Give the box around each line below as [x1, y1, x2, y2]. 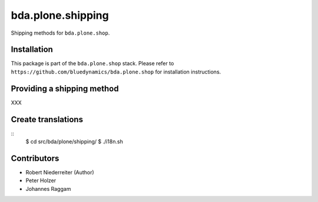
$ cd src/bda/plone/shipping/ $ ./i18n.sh [25, 138, 123, 145]
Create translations [11, 115, 84, 124]
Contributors [11, 153, 59, 163]
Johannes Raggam [25, 185, 71, 192]
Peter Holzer [25, 177, 56, 184]
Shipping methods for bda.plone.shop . [11, 29, 110, 36]
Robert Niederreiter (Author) [25, 169, 94, 176]
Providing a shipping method [11, 83, 119, 93]
